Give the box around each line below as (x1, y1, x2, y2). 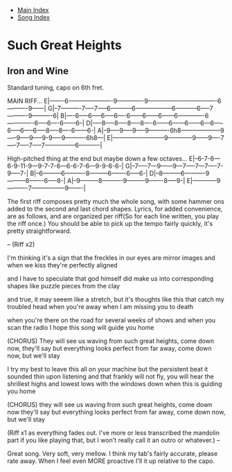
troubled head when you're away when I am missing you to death (7, 303, 194, 311)
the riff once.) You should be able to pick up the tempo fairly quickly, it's (7, 220, 213, 227)
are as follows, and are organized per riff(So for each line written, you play (7, 212, 220, 220)
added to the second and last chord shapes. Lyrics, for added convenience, (7, 204, 223, 213)
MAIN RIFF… (7, 97, 43, 105)
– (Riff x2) (7, 241, 35, 248)
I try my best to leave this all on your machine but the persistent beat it (7, 365, 208, 373)
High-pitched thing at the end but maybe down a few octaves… (7, 155, 188, 162)
